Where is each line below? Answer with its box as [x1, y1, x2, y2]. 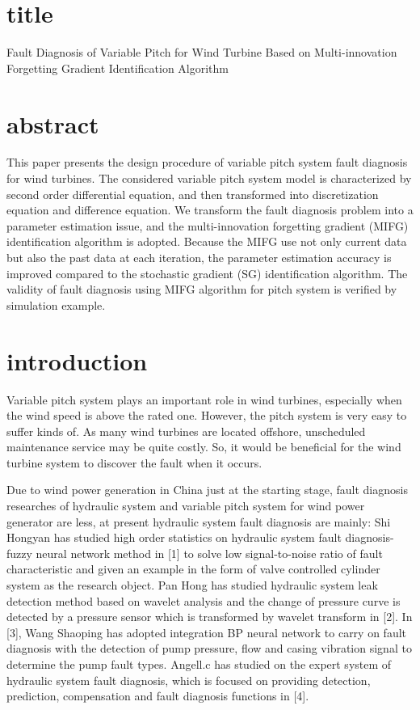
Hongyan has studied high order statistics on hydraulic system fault [6, 529, 342, 546]
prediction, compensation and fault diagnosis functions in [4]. [6, 687, 309, 704]
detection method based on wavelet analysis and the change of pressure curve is [6, 592, 401, 609]
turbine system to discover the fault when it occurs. [6, 454, 262, 471]
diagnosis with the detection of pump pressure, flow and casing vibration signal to [6, 640, 412, 657]
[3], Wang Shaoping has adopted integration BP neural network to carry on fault [6, 623, 407, 640]
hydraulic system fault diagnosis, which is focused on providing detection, [6, 671, 371, 688]
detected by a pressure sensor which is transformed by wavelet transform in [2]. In [6, 608, 413, 625]
